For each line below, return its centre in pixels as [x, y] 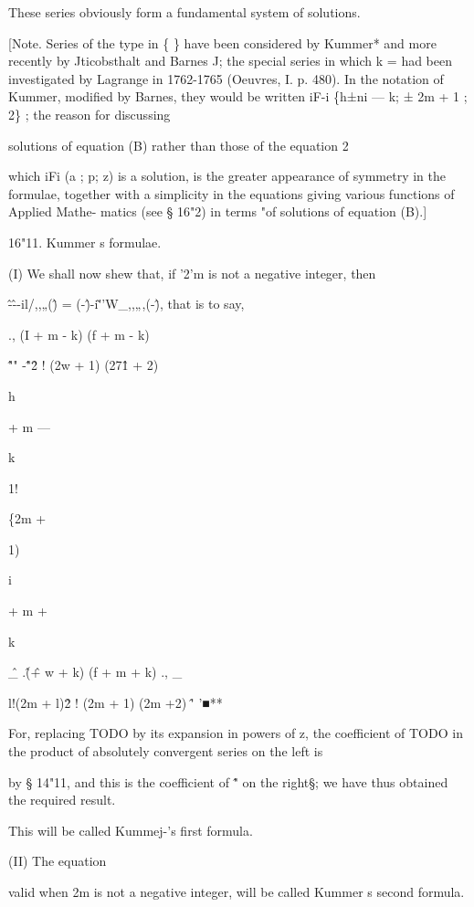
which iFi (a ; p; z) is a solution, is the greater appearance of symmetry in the [227, 176]
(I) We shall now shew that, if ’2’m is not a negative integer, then [192, 273]
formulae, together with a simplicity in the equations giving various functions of [232, 193]
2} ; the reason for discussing [90, 114]
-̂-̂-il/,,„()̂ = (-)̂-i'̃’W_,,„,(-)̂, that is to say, [126, 304]
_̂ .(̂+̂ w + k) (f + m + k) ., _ [95, 672]
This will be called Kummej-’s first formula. [131, 830]
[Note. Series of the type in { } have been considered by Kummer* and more [222, 42]
